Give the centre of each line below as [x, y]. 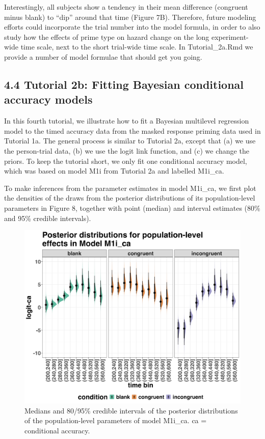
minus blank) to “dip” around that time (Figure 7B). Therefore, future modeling [130, 17]
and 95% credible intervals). [48, 218]
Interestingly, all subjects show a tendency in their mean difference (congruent [126, 7]
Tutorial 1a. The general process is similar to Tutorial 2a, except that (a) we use [130, 141]
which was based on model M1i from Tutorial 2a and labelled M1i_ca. [114, 171]
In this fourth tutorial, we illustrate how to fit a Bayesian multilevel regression [127, 121]
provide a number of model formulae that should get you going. [103, 56]
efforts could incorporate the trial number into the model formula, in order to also [132, 27]
